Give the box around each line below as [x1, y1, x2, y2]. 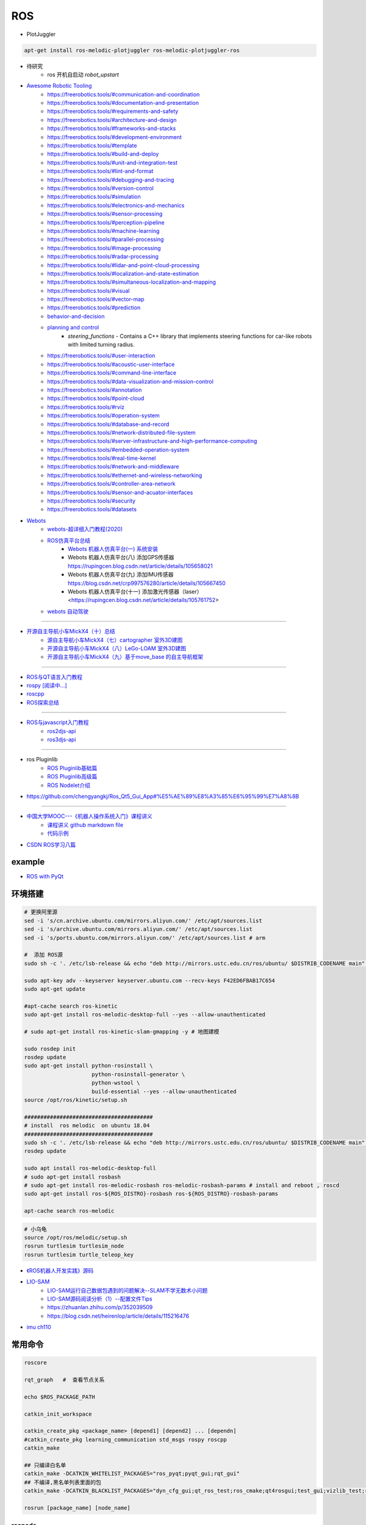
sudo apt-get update [24, 985, 85, 992]
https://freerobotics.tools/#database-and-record [47, 420, 170, 428]
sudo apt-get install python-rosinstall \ [24, 1062, 153, 1069]
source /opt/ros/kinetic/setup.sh [24, 1097, 127, 1103]
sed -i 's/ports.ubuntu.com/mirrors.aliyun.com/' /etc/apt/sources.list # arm [24, 934, 265, 941]
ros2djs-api [47, 727, 76, 734]
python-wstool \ [91, 1080, 140, 1086]
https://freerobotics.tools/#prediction [47, 304, 141, 311]
